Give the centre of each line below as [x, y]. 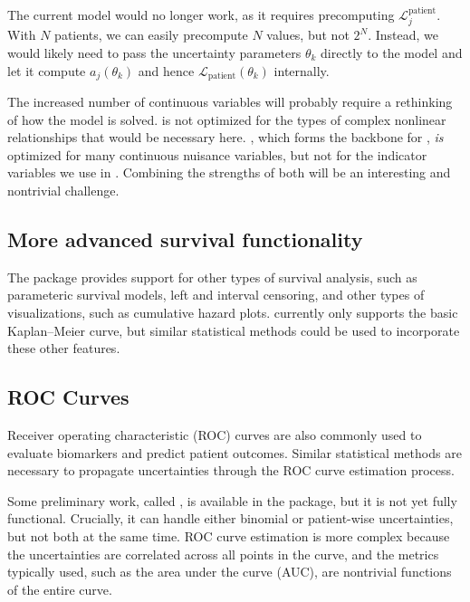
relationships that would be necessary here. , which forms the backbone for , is [225, 137]
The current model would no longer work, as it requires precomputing [201, 14]
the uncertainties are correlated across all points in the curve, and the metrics [223, 554]
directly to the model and [392, 53]
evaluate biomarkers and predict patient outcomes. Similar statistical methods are [235, 452]
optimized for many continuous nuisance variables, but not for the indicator [217, 154]
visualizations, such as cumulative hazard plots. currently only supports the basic [233, 313]
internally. [302, 70]
